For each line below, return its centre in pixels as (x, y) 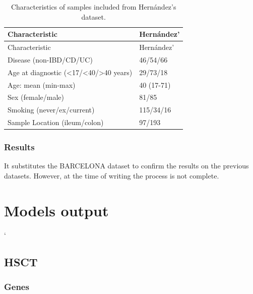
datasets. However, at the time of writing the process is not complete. (112, 175)
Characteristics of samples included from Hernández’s (93, 7)
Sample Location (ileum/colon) (56, 122)
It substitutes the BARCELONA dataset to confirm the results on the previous (126, 166)
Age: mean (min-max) (42, 84)
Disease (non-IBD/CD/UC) (50, 59)
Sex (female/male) (36, 97)
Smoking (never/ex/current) (51, 110)
